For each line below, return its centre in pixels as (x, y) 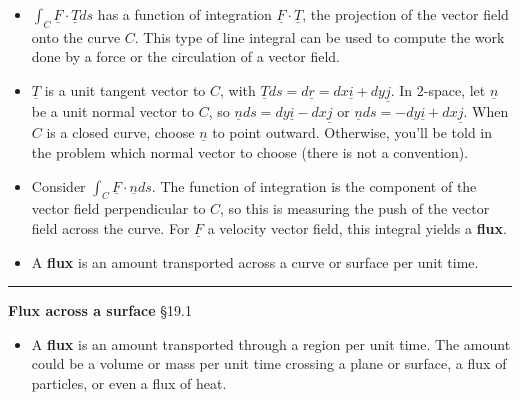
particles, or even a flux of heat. (129, 382)
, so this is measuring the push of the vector (355, 208)
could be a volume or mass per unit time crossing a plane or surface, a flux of (269, 363)
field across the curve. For (110, 228)
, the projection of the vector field (405, 14)
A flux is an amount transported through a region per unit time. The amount (271, 343)
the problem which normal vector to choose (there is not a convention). (250, 152)
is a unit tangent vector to (125, 89)
